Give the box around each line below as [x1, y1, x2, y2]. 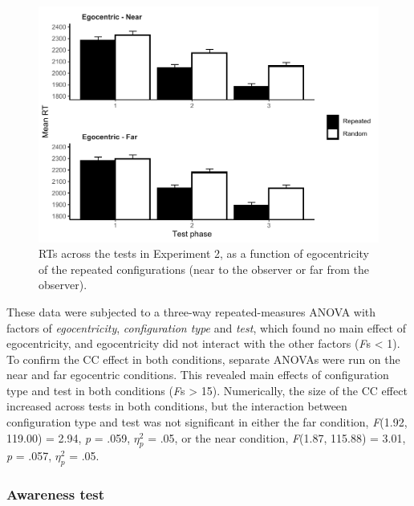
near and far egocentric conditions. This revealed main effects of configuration [6, 366, 389, 383]
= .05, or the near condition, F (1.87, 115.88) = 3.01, [148, 429, 406, 446]
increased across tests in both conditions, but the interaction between [6, 398, 347, 414]
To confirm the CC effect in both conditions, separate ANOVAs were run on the [6, 350, 400, 367]
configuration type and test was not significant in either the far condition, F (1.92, [6, 414, 408, 431]
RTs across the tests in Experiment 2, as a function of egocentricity [39, 245, 369, 262]
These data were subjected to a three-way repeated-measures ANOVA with [6, 303, 376, 320]
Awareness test [6, 484, 105, 504]
